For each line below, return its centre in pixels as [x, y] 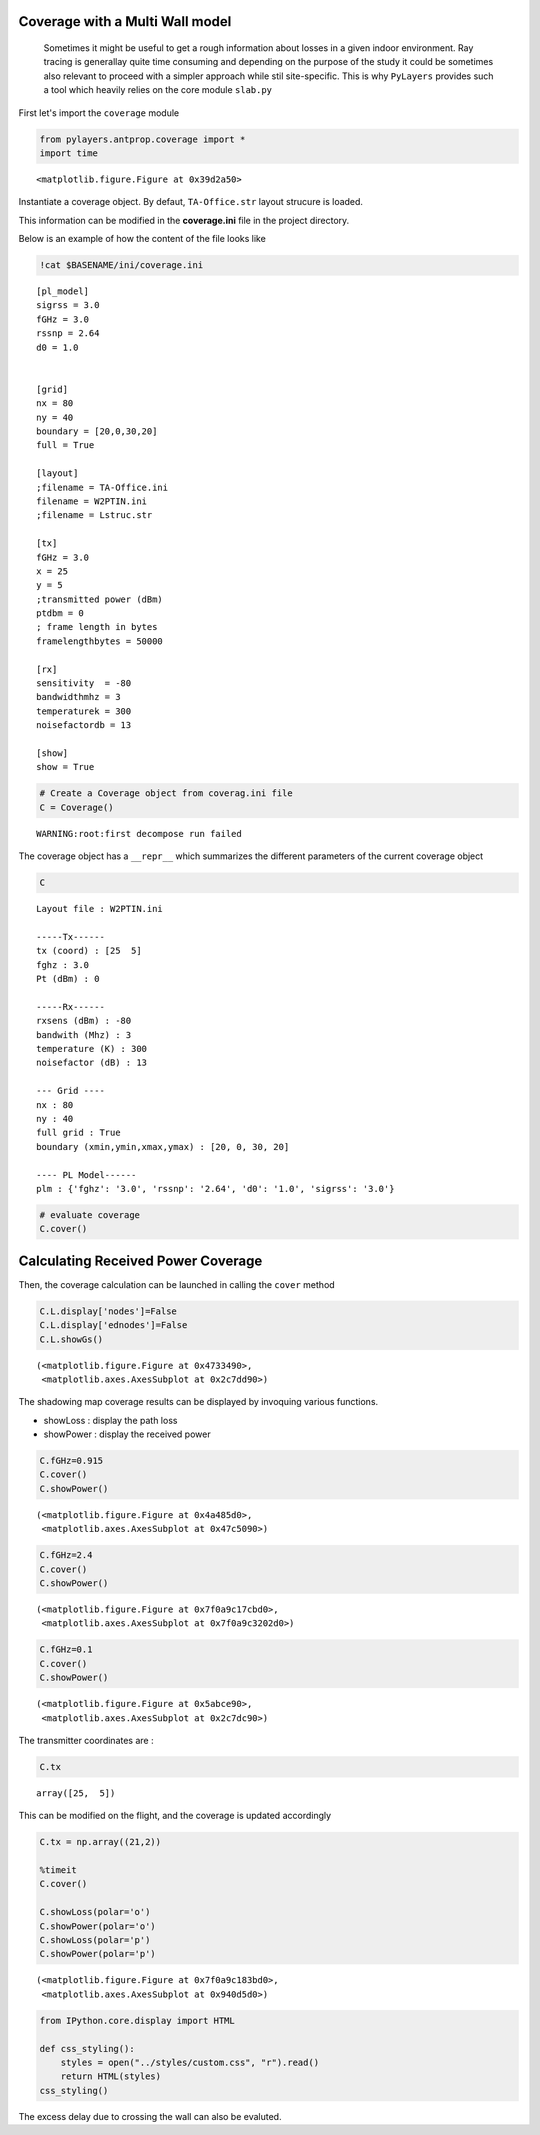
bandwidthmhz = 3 [78, 697]
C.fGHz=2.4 [66, 1555]
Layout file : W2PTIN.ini [100, 909]
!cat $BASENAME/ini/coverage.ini [121, 265]
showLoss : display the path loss [110, 1420]
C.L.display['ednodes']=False [113, 1325]
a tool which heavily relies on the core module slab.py [158, 90]
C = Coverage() [76, 807]
